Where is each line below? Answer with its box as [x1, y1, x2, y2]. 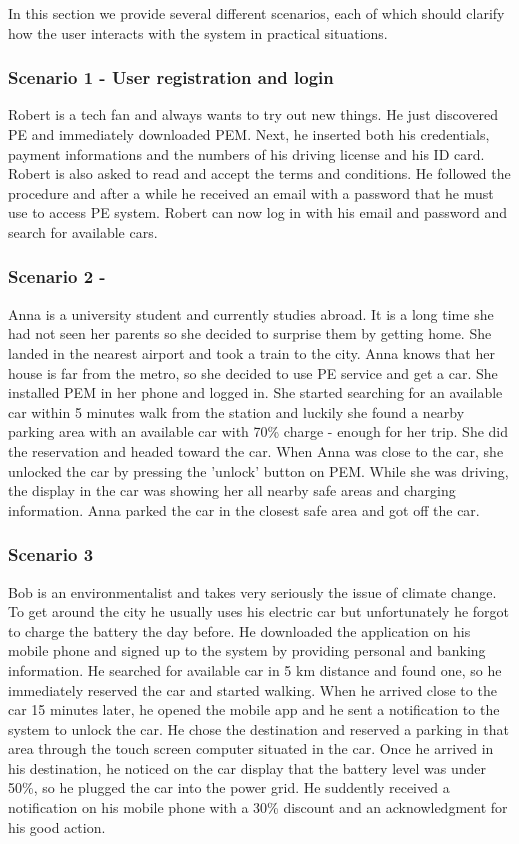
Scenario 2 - [8, 264, 106, 289]
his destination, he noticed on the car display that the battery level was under [8, 757, 486, 778]
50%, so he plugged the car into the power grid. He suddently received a [8, 777, 450, 798]
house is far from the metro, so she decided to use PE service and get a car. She [8, 362, 498, 383]
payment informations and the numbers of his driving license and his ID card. [8, 143, 485, 164]
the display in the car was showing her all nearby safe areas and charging [8, 480, 456, 501]
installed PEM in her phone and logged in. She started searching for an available [8, 382, 503, 403]
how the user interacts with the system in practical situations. [8, 22, 388, 43]
